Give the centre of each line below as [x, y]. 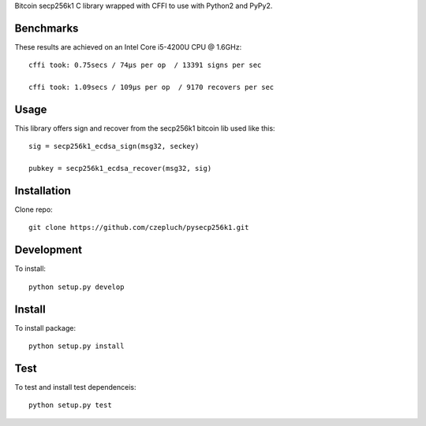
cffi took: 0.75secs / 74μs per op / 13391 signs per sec [145, 65]
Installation [43, 190]
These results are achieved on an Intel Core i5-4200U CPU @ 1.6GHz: [128, 46]
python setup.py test [70, 405]
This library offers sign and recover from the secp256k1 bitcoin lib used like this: [145, 128]
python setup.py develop [77, 287]
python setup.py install [77, 346]
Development [49, 250]
